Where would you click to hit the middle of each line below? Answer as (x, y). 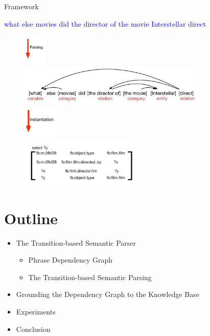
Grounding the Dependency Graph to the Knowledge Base (108, 294)
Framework (21, 6)
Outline (31, 218)
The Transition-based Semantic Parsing (90, 277)
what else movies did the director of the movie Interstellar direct (105, 23)
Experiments (36, 312)
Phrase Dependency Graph (70, 260)
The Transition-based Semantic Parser (76, 242)
